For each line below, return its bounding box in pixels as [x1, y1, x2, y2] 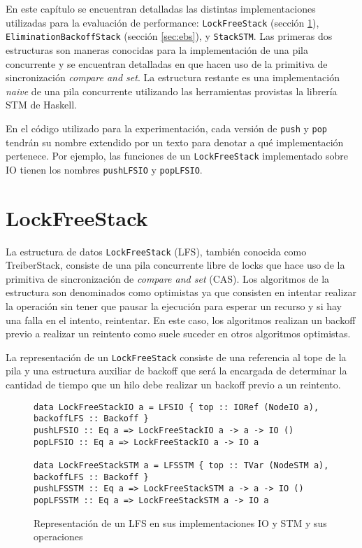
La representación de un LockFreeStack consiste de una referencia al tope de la [6, 349, 347, 364]
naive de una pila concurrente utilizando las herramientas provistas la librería [6, 83, 338, 98]
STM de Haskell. [6, 97, 77, 112]
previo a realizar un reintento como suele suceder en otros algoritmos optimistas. [6, 326, 351, 341]
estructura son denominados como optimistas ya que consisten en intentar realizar [6, 285, 356, 300]
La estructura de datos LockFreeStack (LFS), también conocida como [6, 244, 307, 258]
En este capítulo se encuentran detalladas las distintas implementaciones [6, 1, 316, 15]
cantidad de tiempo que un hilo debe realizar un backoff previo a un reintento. [6, 377, 341, 392]
